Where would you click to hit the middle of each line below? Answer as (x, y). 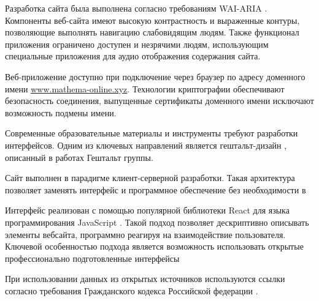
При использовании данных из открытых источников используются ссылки (145, 279)
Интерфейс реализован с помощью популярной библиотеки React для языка (147, 210)
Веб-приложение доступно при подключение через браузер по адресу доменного (155, 76)
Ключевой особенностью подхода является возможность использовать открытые (154, 246)
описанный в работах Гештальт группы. (79, 157)
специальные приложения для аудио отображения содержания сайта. (133, 56)
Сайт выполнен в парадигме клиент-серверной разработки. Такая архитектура (150, 178)
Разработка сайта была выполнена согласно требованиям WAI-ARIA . (136, 8)
